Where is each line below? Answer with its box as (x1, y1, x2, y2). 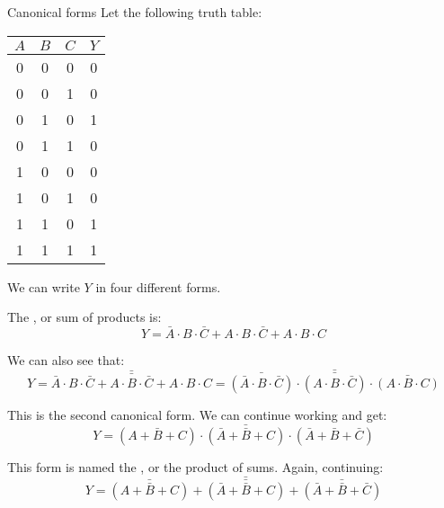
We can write (7, 277, 80, 296)
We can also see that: (7, 351, 125, 369)
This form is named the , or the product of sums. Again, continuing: (7, 457, 384, 476)
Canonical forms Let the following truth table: (7, 3, 262, 21)
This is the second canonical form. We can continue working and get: (7, 406, 387, 424)
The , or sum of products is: (7, 307, 162, 326)
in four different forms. (95, 277, 221, 296)
